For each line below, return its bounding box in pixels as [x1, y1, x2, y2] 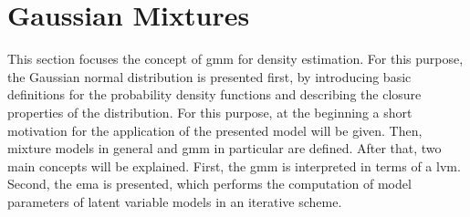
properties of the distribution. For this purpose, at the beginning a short [7, 102, 413, 121]
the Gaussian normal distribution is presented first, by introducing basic [7, 67, 412, 86]
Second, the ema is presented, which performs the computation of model [7, 174, 412, 193]
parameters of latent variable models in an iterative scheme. [7, 191, 342, 211]
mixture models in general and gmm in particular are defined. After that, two [7, 139, 442, 158]
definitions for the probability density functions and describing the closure [7, 85, 422, 104]
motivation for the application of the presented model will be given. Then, [7, 120, 423, 139]
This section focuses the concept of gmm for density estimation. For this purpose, [7, 49, 464, 68]
